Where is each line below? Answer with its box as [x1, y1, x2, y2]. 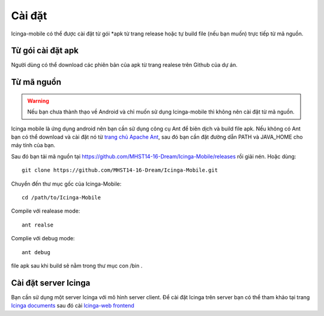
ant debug [22, 249, 50, 255]
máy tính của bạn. [11, 142, 56, 149]
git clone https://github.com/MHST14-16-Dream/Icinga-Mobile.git [22, 167, 218, 174]
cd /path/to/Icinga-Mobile [22, 194, 101, 201]
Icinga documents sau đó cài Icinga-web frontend [11, 302, 134, 309]
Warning [27, 97, 49, 105]
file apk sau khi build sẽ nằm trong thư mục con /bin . [11, 262, 143, 269]
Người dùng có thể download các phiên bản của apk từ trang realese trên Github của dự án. [11, 61, 238, 68]
